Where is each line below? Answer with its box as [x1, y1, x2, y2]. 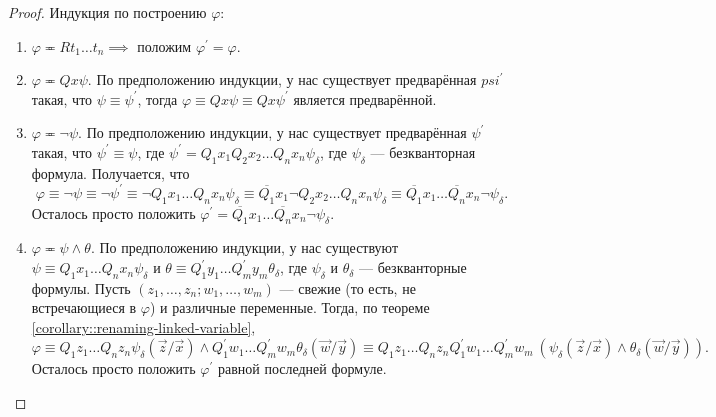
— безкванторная [370, 141, 476, 162]
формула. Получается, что [31, 162, 190, 183]
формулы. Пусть [31, 277, 131, 298]
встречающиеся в [31, 297, 137, 318]
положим [137, 35, 192, 56]
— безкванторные [359, 257, 467, 278]
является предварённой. [293, 88, 437, 109]
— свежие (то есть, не [279, 277, 416, 298]
